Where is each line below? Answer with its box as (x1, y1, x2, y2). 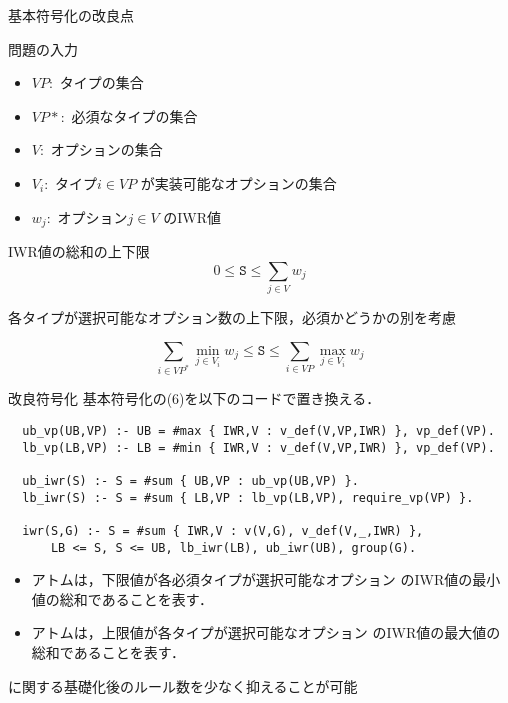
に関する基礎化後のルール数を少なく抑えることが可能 (8, 675, 358, 696)
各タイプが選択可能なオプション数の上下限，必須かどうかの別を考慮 (8, 306, 456, 327)
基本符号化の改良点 (8, 5, 134, 25)
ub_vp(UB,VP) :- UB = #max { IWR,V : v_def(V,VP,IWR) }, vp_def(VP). (22, 424, 495, 439)
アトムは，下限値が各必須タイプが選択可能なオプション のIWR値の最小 (31, 569, 501, 590)
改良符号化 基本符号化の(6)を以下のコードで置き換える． (8, 388, 381, 409)
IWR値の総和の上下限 (8, 241, 150, 262)
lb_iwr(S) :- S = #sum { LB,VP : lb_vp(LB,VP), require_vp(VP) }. (22, 490, 474, 505)
